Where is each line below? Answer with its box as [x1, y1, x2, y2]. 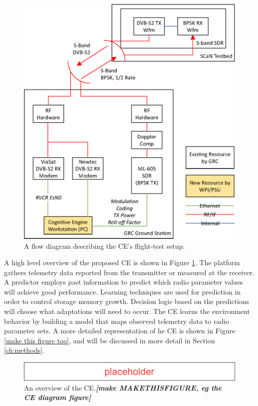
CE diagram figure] [24, 392, 91, 403]
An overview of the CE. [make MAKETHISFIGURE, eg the [24, 382, 222, 393]
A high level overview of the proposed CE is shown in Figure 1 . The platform [4, 257, 240, 268]
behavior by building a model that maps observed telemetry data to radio [4, 315, 229, 326]
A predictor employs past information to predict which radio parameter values [4, 277, 243, 287]
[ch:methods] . [4, 345, 44, 355]
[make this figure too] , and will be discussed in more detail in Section [4, 335, 215, 345]
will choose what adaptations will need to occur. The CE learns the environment [4, 306, 250, 316]
